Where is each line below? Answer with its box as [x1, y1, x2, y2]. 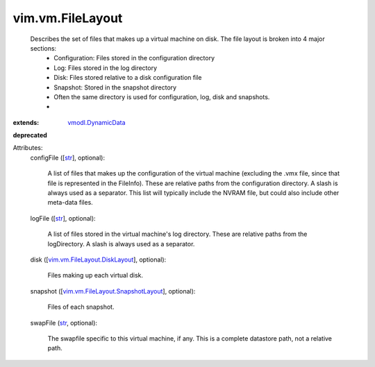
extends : [12, 118, 40, 126]
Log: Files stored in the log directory [53, 63, 158, 72]
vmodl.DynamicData [67, 118, 126, 126]
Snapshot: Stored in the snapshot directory [53, 83, 177, 92]
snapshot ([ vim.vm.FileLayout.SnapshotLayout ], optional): [30, 287, 196, 295]
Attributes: [12, 144, 43, 152]
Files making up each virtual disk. [47, 271, 144, 280]
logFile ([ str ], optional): [30, 214, 97, 222]
